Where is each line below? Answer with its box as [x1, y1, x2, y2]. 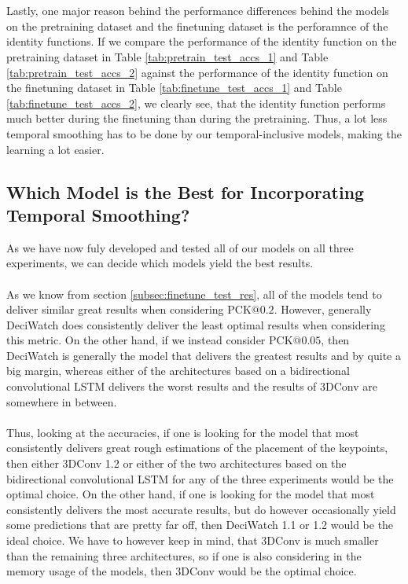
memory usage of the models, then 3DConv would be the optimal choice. [6, 563, 357, 579]
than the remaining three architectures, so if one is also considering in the [6, 547, 362, 564]
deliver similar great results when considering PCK [6, 301, 252, 318]
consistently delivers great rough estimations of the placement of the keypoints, [6, 439, 388, 456]
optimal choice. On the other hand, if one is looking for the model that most [6, 486, 375, 502]
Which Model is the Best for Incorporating [6, 179, 365, 204]
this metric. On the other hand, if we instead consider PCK [6, 332, 293, 348]
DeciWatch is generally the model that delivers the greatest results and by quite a [6, 347, 401, 363]
